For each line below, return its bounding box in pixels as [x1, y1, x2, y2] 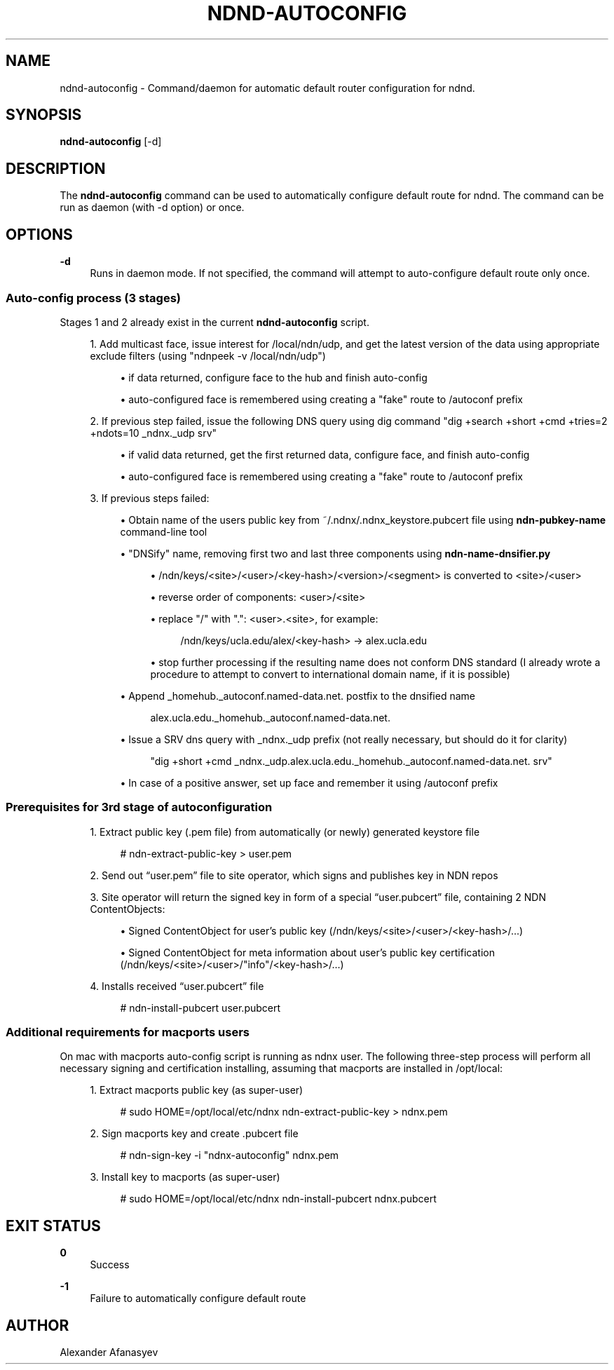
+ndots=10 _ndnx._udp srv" [90, 426, 217, 439]
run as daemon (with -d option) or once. [60, 201, 245, 214]
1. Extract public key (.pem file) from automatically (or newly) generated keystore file [90, 825, 480, 838]
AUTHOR [6, 1316, 69, 1334]
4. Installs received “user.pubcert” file [90, 979, 264, 992]
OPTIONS [6, 225, 73, 243]
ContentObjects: [90, 902, 165, 915]
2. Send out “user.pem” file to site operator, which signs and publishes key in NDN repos [90, 869, 498, 881]
